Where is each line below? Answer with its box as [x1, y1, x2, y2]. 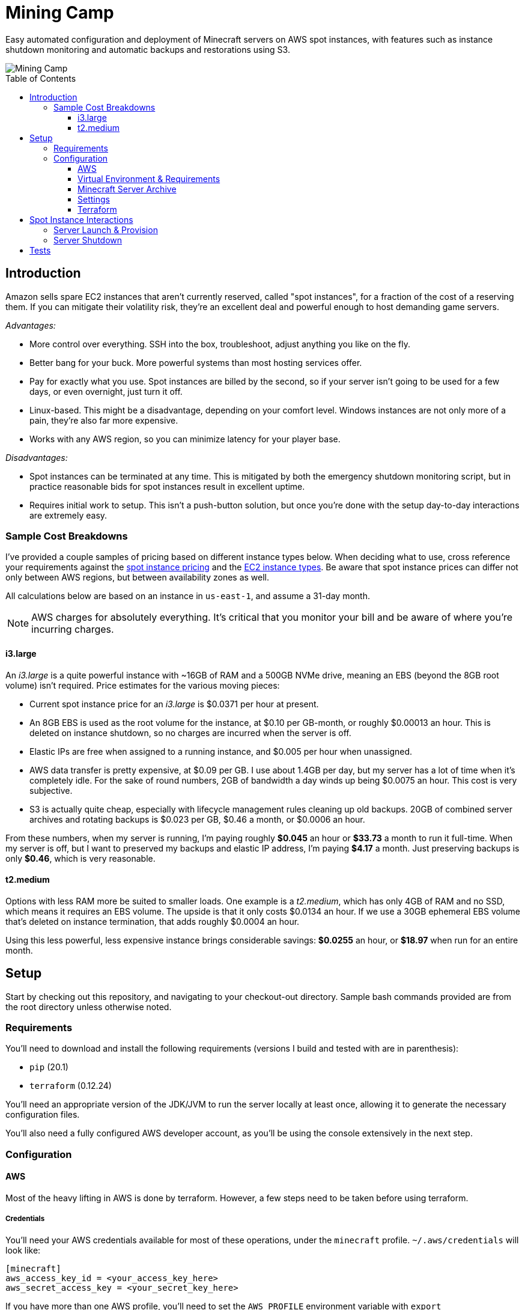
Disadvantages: [5, 452, 68, 463]
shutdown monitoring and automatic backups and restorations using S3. [5, 44, 290, 55]
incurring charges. [31, 623, 114, 636]
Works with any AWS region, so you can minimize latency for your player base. [29, 433, 341, 444]
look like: [5, 1244, 41, 1255]
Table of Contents [5, 73, 76, 84]
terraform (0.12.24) [29, 1080, 112, 1091]
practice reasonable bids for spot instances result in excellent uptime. [29, 481, 305, 492]
